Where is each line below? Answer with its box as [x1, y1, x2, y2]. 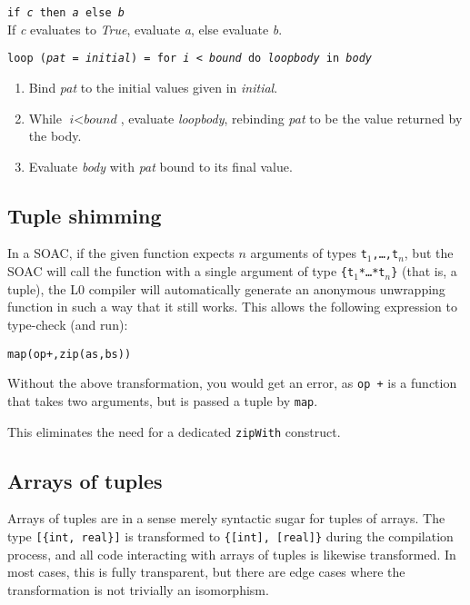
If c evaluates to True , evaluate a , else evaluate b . [7, 19, 283, 38]
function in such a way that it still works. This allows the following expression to [7, 297, 457, 316]
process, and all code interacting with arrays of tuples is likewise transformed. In [7, 544, 456, 563]
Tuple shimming [7, 201, 162, 229]
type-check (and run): [7, 314, 128, 333]
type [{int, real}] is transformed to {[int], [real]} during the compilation [7, 527, 454, 545]
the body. [28, 126, 82, 145]
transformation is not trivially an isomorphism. [7, 580, 269, 599]
